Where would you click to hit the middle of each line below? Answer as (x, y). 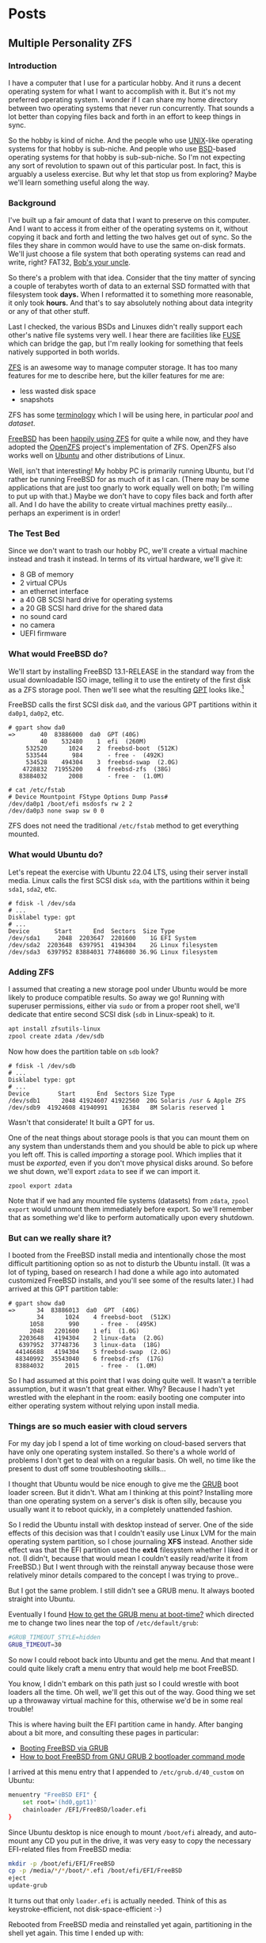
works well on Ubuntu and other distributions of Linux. (97, 456)
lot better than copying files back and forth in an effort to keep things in (125, 117)
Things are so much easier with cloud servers (98, 1426)
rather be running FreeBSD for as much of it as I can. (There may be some (129, 480)
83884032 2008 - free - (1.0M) (91, 776)
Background (32, 203)
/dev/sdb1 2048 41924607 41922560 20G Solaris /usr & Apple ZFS (127, 1100)
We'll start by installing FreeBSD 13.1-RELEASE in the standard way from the (131, 671)
